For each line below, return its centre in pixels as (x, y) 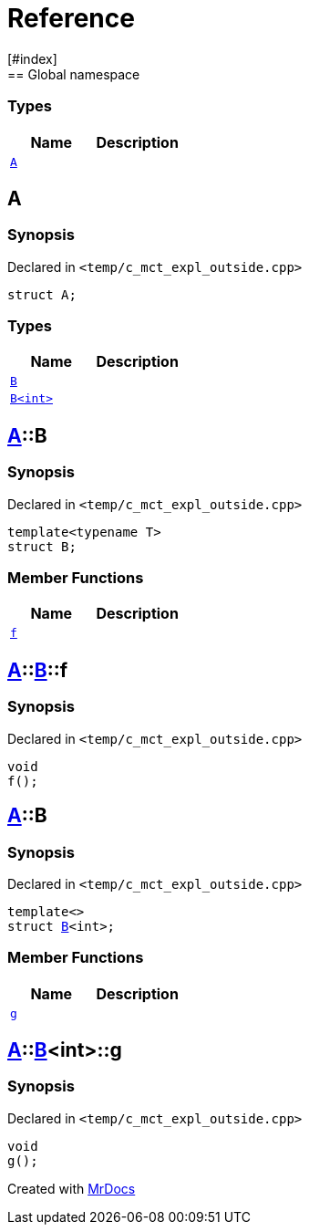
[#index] (32, 58)
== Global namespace (74, 74)
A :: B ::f (38, 670)
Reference (71, 18)
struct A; (42, 294)
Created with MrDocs (72, 1188)
